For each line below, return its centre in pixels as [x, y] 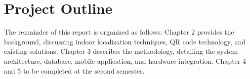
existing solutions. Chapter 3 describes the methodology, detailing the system [121, 51]
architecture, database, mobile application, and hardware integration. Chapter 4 [125, 60]
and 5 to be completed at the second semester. [74, 70]
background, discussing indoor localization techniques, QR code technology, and [125, 41]
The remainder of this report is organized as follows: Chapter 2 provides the [119, 32]
